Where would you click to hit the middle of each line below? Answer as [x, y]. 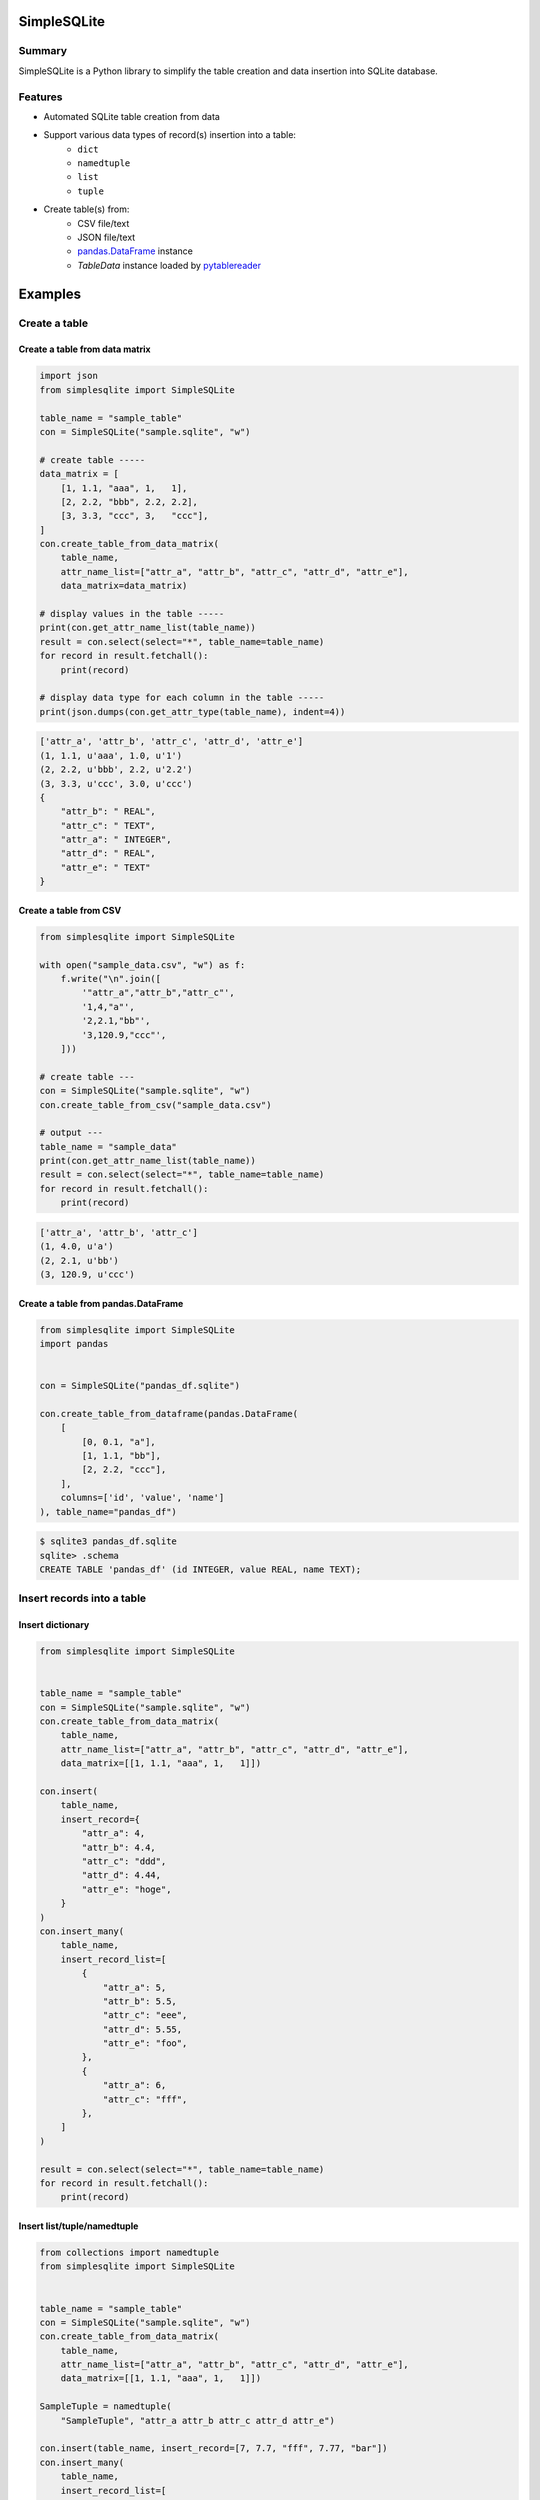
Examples [50, 293]
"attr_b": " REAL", [108, 811]
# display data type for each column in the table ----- [182, 698]
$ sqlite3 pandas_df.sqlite [108, 1541]
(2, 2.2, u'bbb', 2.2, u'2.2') [116, 769]
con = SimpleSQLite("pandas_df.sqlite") [139, 1386]
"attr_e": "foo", [145, 2043]
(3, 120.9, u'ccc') [87, 1274]
